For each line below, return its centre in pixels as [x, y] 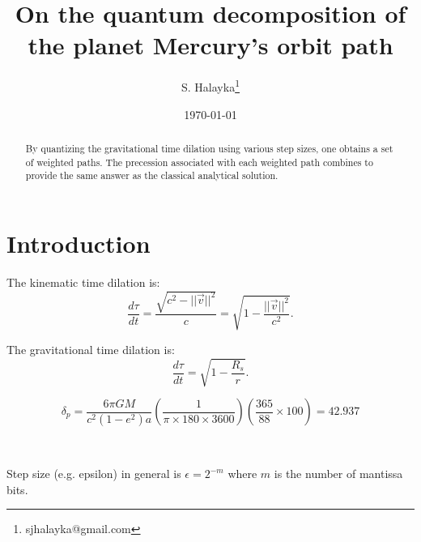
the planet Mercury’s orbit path [210, 45]
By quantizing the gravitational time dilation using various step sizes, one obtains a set [209, 148]
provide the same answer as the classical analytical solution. [152, 175]
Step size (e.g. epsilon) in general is [94, 474]
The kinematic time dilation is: [83, 282]
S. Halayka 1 [210, 85]
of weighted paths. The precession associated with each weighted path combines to [199, 162]
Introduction [79, 243]
